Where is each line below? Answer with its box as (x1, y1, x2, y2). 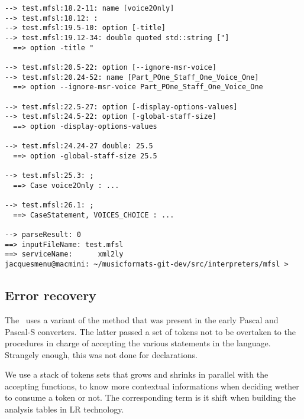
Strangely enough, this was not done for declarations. (5, 348, 198, 360)
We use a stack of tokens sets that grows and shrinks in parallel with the (5, 368, 269, 381)
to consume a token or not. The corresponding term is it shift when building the (5, 391, 296, 404)
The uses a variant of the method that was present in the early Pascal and (5, 313, 279, 326)
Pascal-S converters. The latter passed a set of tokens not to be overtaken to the (5, 325, 296, 337)
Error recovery (5, 286, 96, 304)
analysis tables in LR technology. (5, 403, 124, 415)
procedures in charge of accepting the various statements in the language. (5, 337, 271, 349)
